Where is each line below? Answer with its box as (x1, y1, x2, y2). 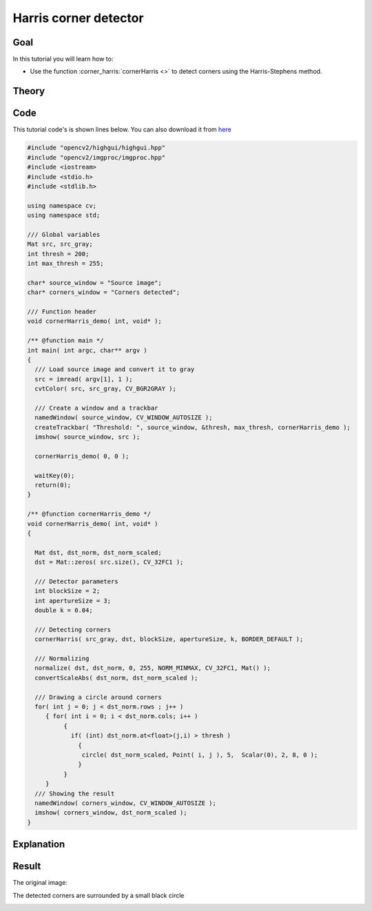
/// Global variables (27, 231, 101, 238)
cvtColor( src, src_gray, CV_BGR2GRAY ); (34, 385, 177, 392)
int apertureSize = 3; (34, 596, 112, 605)
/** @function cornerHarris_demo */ (27, 510, 152, 518)
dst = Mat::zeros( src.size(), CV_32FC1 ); (34, 558, 184, 566)
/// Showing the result (34, 789, 115, 797)
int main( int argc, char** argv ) (27, 346, 147, 354)
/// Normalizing (34, 655, 90, 662)
